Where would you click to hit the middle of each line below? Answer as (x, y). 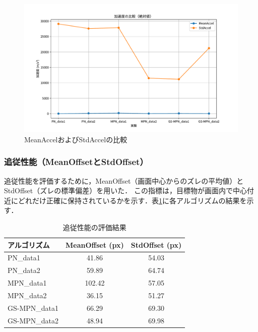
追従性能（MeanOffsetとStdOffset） (76, 162)
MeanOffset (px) (95, 244)
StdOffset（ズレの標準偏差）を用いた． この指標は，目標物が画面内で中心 (125, 190)
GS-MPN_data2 (33, 320)
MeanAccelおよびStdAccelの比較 (76, 139)
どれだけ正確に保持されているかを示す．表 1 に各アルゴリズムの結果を (132, 200)
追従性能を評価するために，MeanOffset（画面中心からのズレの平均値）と (124, 180)
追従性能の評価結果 (94, 227)
